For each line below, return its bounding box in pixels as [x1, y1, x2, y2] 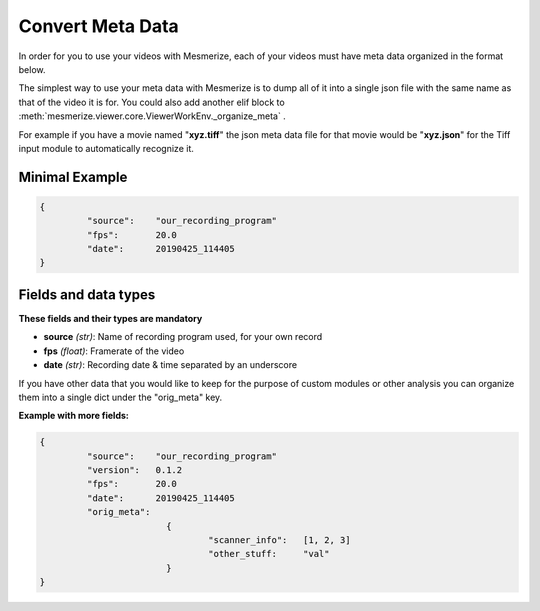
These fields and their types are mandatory [18, 312, 203, 324]
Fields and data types [18, 286, 156, 303]
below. [18, 63, 46, 75]
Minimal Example [18, 168, 128, 185]
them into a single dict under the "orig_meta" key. [18, 391, 223, 403]
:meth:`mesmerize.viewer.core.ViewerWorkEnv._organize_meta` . [18, 110, 287, 122]
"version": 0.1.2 [86, 465, 183, 476]
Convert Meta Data [18, 15, 179, 37]
